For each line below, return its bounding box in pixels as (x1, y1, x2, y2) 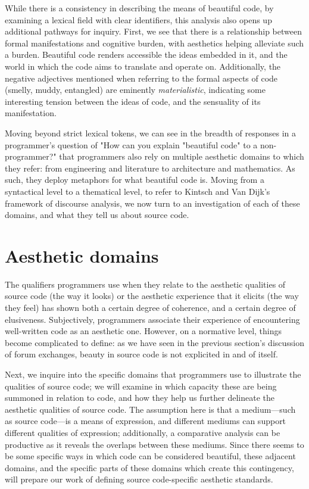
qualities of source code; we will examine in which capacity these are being (5, 379, 277, 392)
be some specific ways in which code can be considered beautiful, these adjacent (5, 450, 296, 462)
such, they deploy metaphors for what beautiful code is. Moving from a (5, 173, 264, 186)
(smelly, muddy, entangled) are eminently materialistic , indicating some (5, 83, 266, 96)
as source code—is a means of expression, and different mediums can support (5, 415, 286, 427)
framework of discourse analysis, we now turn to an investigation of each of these (5, 197, 300, 209)
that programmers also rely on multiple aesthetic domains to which (59, 150, 304, 163)
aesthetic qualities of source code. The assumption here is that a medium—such (5, 403, 296, 415)
